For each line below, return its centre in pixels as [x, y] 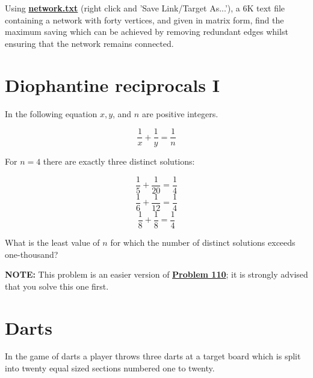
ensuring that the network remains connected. [89, 43]
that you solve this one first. [57, 286]
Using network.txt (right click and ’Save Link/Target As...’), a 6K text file [145, 8]
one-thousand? [32, 254]
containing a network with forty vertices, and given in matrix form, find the [144, 20]
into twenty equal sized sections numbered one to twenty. [110, 368]
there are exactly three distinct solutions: [119, 161]
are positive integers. [180, 113]
